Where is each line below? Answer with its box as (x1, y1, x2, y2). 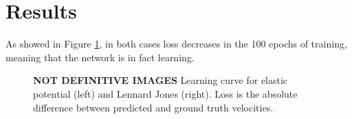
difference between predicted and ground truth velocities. (33, 100, 274, 114)
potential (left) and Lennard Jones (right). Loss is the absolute (33, 86, 298, 100)
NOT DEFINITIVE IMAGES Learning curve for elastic (33, 73, 288, 87)
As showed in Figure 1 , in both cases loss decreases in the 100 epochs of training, (5, 36, 347, 51)
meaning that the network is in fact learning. (5, 50, 195, 64)
